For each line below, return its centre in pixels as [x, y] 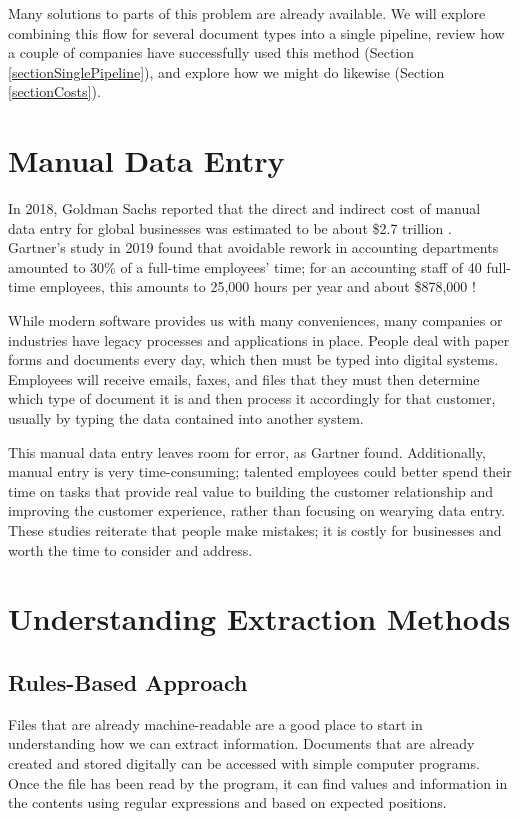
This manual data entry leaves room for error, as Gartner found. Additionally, [247, 451]
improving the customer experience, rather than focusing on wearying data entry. [257, 510]
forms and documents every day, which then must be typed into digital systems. [253, 359]
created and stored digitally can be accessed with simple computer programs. [244, 762]
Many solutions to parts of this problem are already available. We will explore [247, 13]
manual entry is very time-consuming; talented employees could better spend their [260, 471]
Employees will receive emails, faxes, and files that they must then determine [244, 378]
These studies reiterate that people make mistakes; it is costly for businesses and [255, 530]
